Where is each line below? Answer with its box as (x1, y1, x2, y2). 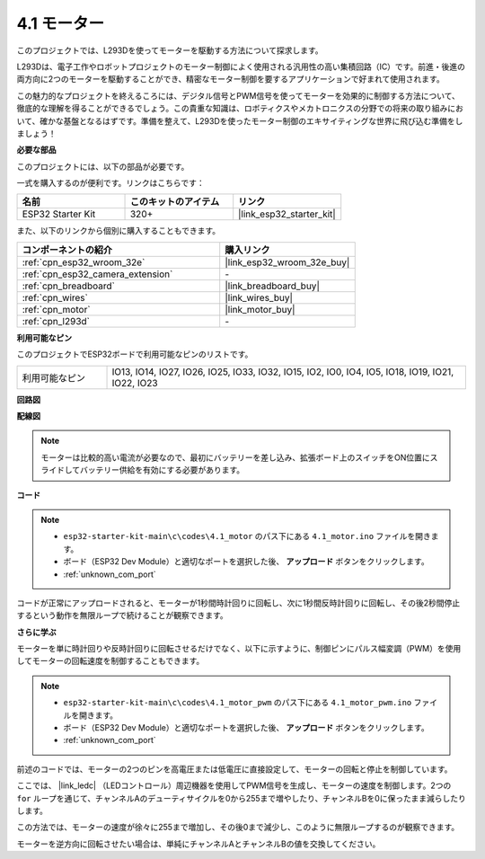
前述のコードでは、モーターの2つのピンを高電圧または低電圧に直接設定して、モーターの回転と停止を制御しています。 (16, 764, 453, 775)
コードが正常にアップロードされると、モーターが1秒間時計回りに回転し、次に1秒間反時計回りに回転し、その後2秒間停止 (16, 598, 461, 608)
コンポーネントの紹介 (22, 244, 112, 256)
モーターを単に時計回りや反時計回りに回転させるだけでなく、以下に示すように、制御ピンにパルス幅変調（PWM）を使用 (16, 643, 462, 654)
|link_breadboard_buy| (225, 279, 321, 292)
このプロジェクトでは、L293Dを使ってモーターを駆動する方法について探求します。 (16, 45, 323, 56)
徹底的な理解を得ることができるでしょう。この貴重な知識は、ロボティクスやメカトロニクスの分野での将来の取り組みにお (16, 103, 464, 114)
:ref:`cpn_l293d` (22, 314, 90, 327)
